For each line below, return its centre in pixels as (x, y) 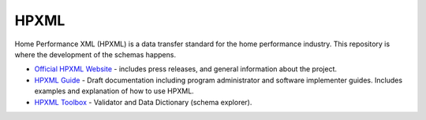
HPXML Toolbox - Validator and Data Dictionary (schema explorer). (143, 102)
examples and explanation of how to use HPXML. (114, 91)
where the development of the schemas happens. (95, 54)
